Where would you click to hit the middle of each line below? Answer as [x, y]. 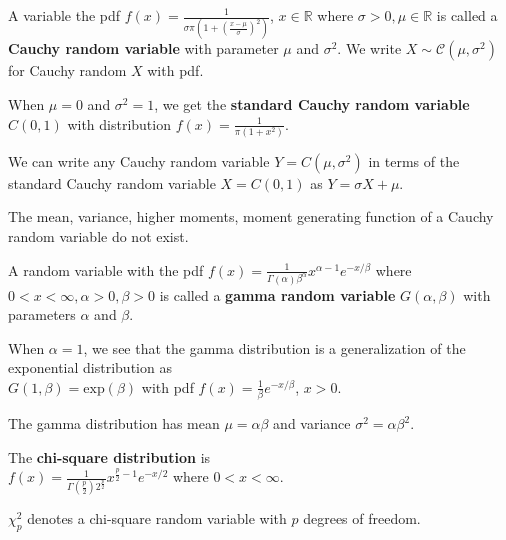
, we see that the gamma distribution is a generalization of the [274, 347]
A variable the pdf [64, 15]
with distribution [119, 123]
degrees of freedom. [362, 518]
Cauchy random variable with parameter [143, 48]
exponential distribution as [90, 367]
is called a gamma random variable [277, 294]
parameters [42, 314]
